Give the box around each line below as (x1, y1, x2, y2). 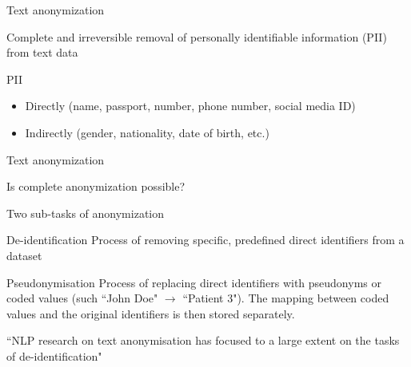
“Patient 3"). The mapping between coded (182, 290, 389, 306)
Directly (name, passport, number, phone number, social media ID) (25, 97, 356, 114)
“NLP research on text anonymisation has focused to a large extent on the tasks (6, 332, 400, 349)
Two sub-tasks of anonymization (6, 204, 165, 221)
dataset (6, 247, 42, 263)
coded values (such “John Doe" (6, 290, 158, 306)
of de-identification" (6, 347, 102, 364)
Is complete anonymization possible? (6, 178, 186, 195)
